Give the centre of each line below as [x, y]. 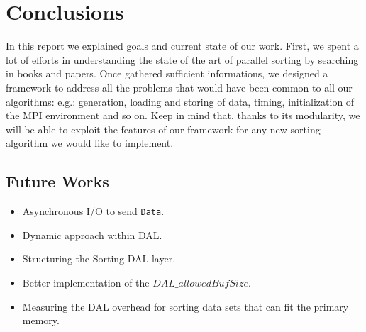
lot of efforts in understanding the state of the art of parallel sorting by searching [182, 59]
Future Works [57, 181]
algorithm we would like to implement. [90, 143]
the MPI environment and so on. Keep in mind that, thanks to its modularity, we [183, 115]
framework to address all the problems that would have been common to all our [179, 87]
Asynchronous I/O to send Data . [93, 211]
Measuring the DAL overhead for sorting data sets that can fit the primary [185, 306]
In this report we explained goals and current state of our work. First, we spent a [182, 46]
